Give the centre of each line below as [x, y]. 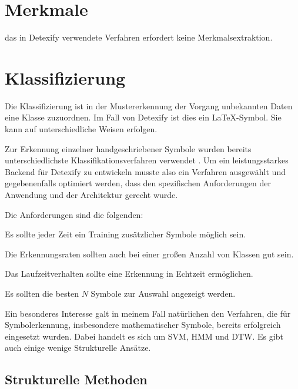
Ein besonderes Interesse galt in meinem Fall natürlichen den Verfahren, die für [148, 313]
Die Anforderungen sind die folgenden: [74, 214]
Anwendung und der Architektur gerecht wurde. [91, 195]
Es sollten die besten [42, 293]
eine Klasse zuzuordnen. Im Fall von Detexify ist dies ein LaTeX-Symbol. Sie [143, 117]
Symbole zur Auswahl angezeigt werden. [163, 293]
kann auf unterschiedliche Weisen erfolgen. [81, 129]
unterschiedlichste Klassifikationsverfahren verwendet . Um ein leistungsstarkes [147, 160]
